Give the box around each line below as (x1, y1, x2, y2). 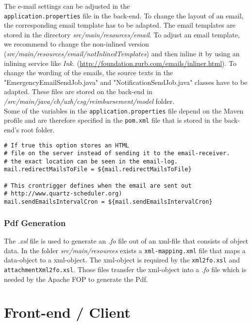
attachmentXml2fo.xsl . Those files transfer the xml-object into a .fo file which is (4, 264, 247, 274)
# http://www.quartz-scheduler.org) (4, 190, 122, 197)
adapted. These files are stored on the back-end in (4, 86, 152, 97)
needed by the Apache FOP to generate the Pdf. (4, 274, 148, 284)
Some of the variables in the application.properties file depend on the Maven (4, 105, 244, 115)
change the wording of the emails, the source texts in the (4, 67, 173, 78)
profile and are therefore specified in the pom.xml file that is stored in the (4, 115, 222, 125)
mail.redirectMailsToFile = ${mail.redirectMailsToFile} (4, 166, 192, 173)
